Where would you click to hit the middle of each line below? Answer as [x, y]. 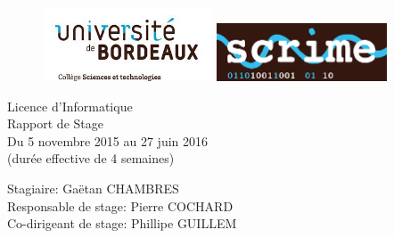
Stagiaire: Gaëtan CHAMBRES [93, 189]
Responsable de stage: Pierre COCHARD [120, 205]
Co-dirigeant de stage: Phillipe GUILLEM [122, 223]
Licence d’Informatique [70, 106]
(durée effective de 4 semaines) [91, 158]
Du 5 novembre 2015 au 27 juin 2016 [108, 140]
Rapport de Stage [55, 123]
